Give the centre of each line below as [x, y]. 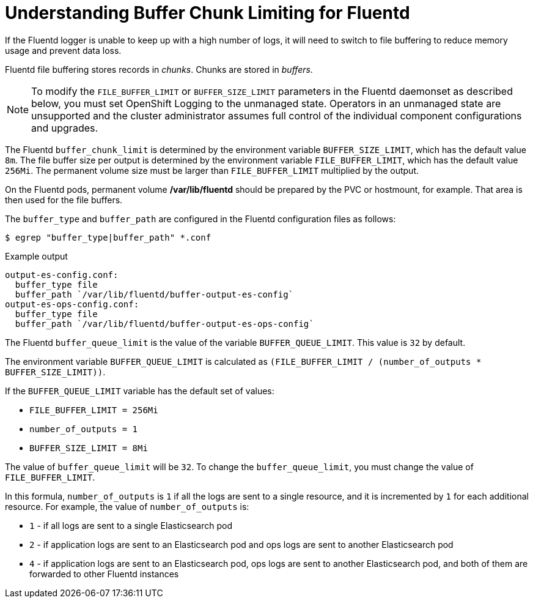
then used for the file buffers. [64, 200]
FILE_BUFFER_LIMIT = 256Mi [94, 410]
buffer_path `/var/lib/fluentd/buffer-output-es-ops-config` [164, 324]
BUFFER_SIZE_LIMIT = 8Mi [89, 448]
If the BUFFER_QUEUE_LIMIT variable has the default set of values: [140, 391]
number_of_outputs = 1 [84, 429]
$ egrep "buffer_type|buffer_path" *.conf [108, 237]
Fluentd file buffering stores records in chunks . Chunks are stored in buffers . [159, 69]
